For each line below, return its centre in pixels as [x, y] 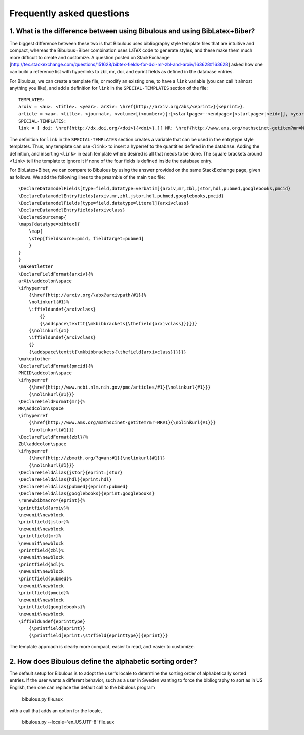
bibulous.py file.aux [43, 699]
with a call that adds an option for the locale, [56, 710]
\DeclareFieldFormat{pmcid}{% [56, 366]
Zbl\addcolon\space [43, 444]
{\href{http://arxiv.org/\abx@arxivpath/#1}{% [88, 295]
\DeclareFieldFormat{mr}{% [52, 401]
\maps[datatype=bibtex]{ [49, 224]
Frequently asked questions [69, 13]
